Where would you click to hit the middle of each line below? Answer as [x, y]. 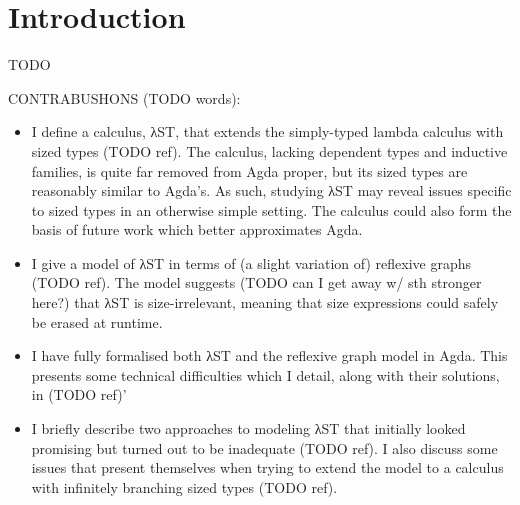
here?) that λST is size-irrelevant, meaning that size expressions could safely [265, 302]
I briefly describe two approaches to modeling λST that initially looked [248, 428]
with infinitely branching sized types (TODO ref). [184, 486]
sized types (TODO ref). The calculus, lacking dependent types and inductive [269, 150]
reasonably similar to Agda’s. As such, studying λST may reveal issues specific [271, 190]
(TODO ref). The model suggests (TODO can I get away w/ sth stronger [256, 282]
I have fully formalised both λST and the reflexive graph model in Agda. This [269, 355]
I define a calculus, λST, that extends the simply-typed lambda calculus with [267, 131]
